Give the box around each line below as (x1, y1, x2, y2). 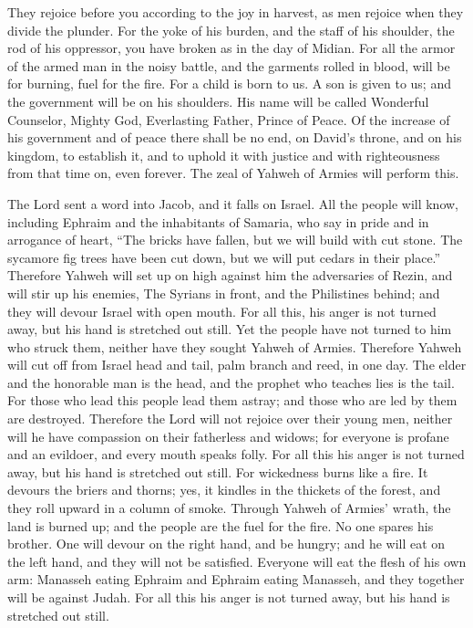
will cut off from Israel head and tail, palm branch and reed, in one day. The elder (7, 355, 467, 374)
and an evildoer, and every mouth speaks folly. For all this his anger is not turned (7, 445, 465, 464)
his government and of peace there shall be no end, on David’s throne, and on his (7, 128, 462, 147)
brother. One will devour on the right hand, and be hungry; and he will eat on (7, 534, 446, 553)
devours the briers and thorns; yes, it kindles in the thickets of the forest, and (7, 480, 441, 499)
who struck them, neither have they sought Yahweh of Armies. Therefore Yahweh (7, 337, 462, 356)
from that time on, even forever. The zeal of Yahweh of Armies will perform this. (7, 163, 459, 183)
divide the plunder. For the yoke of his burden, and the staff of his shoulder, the (7, 20, 455, 39)
